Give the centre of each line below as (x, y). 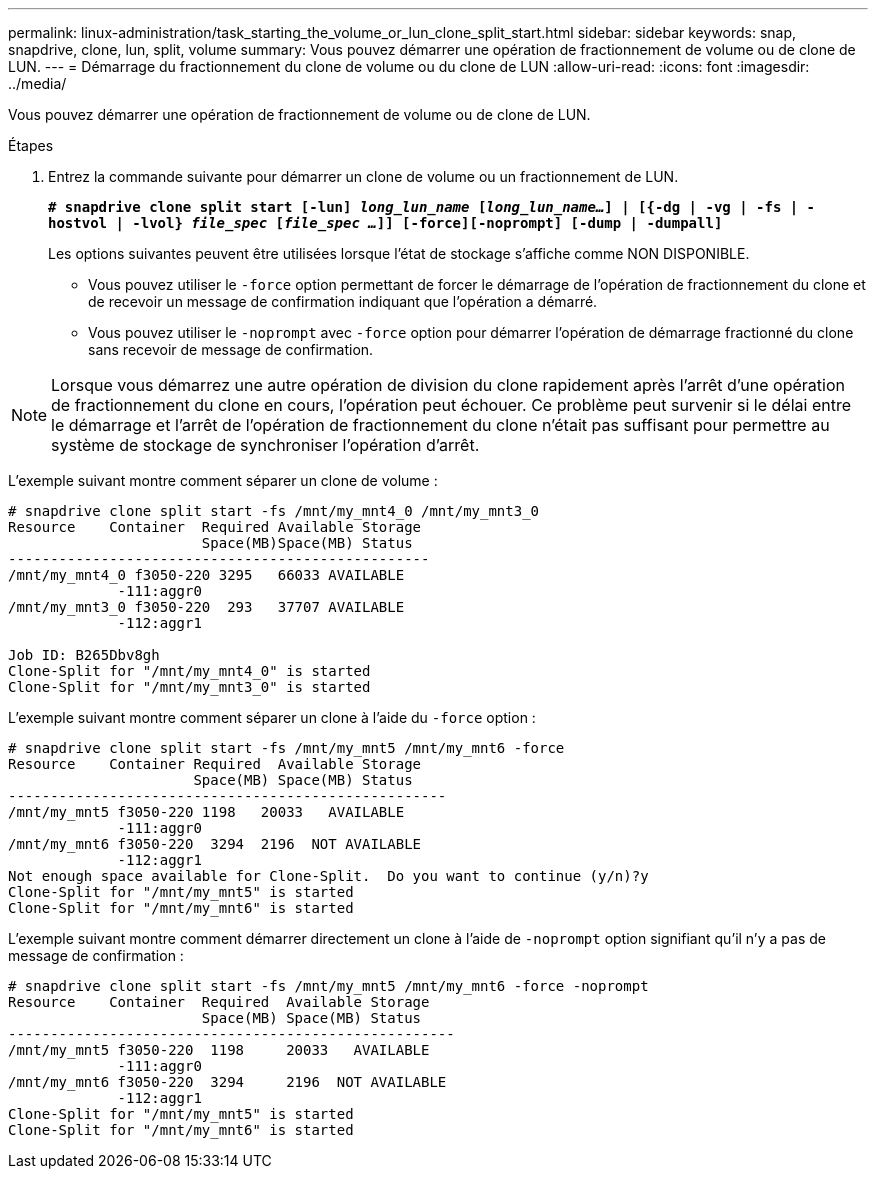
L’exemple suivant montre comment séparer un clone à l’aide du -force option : (272, 717)
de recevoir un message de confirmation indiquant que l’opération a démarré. (343, 301)
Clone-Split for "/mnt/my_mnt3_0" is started (189, 687)
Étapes (31, 145)
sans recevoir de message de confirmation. (231, 349)
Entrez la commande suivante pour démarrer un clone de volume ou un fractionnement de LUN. (363, 176)
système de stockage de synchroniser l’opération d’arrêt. (265, 445)
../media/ (37, 83)
